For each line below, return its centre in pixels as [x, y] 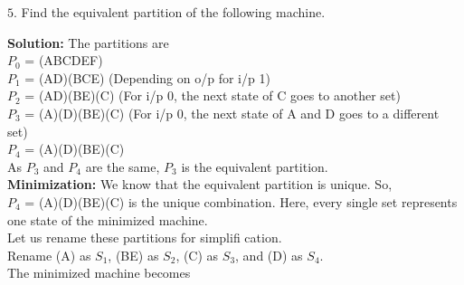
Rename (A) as [49, 255]
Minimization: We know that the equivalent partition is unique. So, [200, 184]
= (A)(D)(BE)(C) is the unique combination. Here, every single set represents [241, 201]
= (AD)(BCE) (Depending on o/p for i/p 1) [147, 77]
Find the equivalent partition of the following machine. [173, 12]
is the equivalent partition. [255, 166]
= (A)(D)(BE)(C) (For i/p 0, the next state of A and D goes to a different [232, 113]
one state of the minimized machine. [108, 219]
